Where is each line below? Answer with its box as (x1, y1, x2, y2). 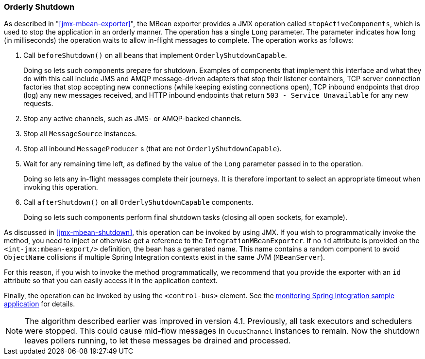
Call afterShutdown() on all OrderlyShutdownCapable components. (23, 198, 254, 207)
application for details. (4, 300, 75, 308)
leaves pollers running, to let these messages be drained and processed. (25, 336, 291, 346)
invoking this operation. (23, 183, 98, 192)
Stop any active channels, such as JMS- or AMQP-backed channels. (23, 114, 242, 123)
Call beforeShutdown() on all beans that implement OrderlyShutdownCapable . (23, 51, 287, 60)
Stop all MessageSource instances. (23, 129, 137, 138)
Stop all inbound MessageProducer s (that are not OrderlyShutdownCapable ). (23, 144, 282, 153)
